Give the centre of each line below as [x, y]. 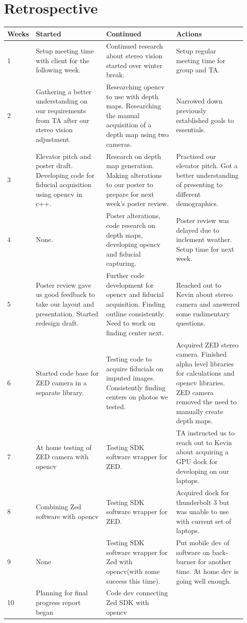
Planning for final [62, 593]
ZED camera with [62, 457]
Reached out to [199, 285]
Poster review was [203, 220]
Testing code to [129, 358]
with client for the [62, 60]
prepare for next [130, 194]
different [188, 194]
